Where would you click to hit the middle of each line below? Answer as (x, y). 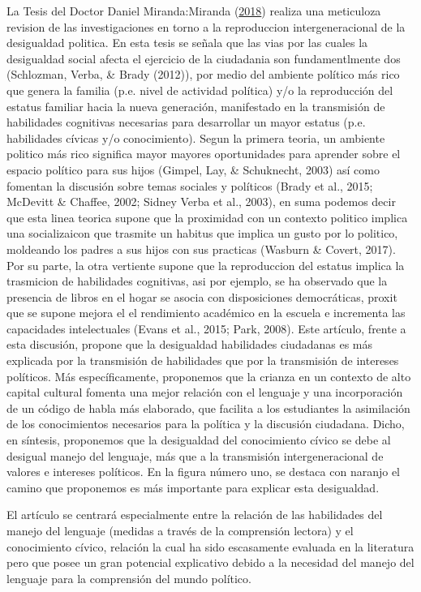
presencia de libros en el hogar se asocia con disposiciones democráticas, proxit (202, 296)
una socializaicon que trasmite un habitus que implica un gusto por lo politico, (202, 233)
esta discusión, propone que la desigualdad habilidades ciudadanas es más (190, 344)
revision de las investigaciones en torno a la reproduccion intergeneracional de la (206, 26)
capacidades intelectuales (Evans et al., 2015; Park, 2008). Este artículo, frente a (206, 328)
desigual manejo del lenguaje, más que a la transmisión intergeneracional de (195, 455)
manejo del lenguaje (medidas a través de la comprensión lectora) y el (180, 530)
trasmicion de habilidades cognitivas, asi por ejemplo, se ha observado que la (197, 281)
